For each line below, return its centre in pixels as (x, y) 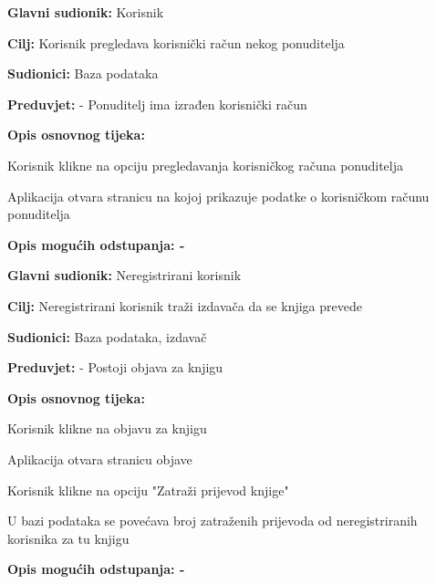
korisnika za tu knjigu (68, 538)
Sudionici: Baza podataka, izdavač (107, 336)
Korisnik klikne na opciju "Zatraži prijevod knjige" (148, 490)
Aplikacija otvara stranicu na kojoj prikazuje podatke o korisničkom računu (218, 196)
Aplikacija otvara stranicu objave (100, 459)
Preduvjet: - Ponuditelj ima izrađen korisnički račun (157, 104)
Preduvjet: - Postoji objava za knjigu (115, 367)
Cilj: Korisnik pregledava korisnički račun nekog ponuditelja (176, 42)
